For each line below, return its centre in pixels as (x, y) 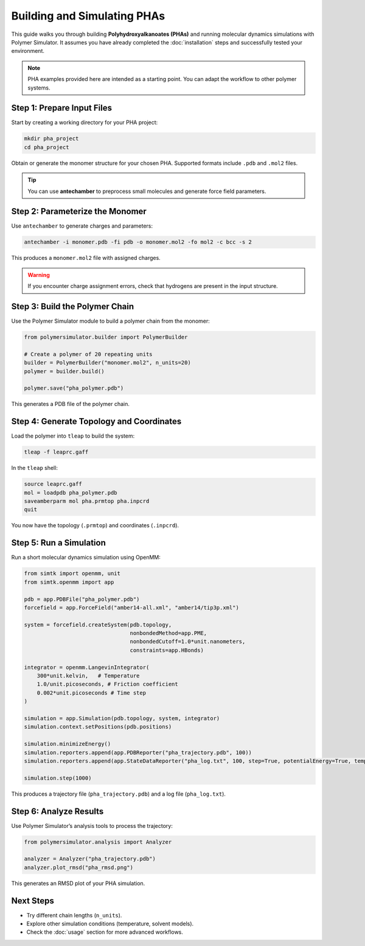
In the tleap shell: (34, 468)
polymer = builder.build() (64, 371)
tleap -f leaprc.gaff (56, 452)
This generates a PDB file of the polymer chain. (71, 404)
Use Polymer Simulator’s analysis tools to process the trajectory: (92, 825)
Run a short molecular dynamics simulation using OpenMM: (86, 558)
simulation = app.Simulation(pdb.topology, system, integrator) (122, 718)
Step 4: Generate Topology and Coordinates (96, 422)
